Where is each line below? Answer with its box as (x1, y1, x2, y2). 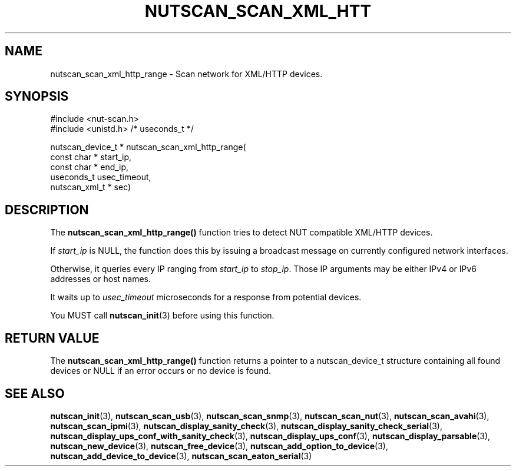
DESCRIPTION (5, 202, 89, 217)
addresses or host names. (50, 274, 151, 284)
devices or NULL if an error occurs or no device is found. (50, 366, 272, 376)
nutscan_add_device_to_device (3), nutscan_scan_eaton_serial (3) (50, 450, 312, 461)
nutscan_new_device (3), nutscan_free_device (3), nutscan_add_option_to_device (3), (50, 440, 388, 451)
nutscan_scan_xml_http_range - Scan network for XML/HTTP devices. (50, 68, 323, 79)
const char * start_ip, (50, 152, 132, 162)
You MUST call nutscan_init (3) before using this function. (50, 310, 274, 321)
